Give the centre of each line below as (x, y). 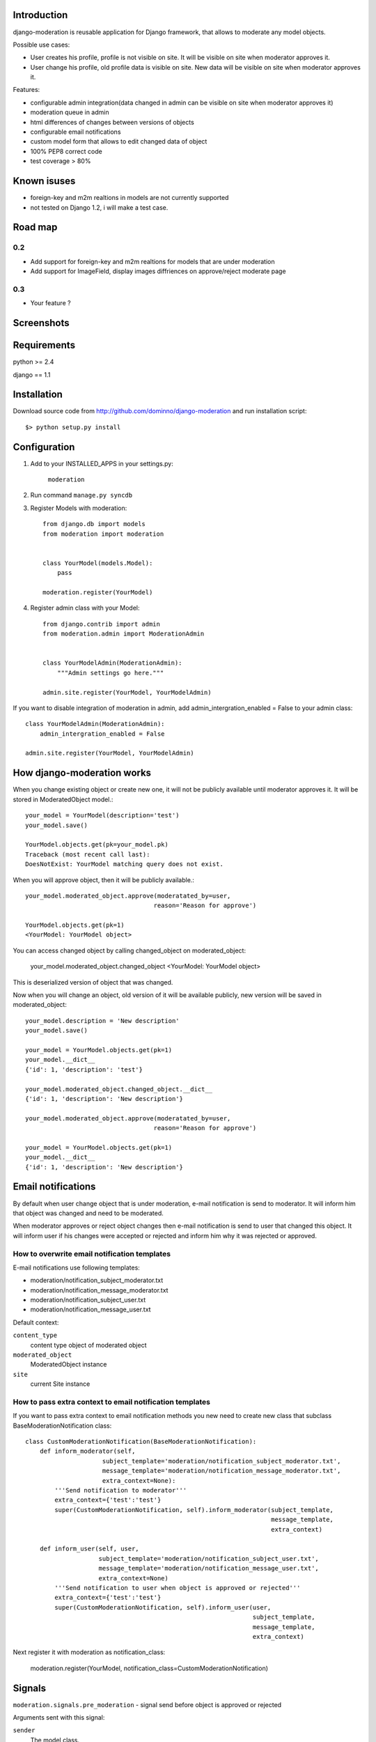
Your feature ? (50, 303)
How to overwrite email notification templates (92, 1254)
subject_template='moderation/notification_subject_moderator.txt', (221, 1461)
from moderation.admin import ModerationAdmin (124, 634)
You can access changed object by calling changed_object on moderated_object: (130, 950)
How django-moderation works (82, 773)
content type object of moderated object (88, 1345)
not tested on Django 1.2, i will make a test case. (99, 207)
